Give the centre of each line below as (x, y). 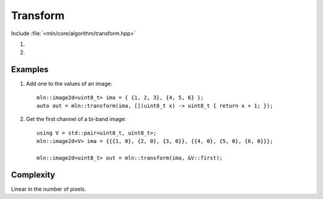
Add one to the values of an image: (69, 84)
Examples (30, 69)
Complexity (33, 175)
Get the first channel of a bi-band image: (76, 119)
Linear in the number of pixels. (49, 189)
